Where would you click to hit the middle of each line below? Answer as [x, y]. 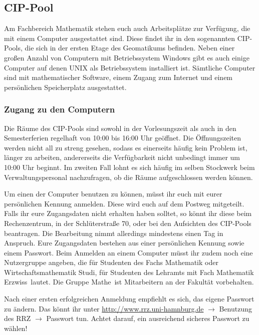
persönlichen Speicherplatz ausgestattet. [65, 87]
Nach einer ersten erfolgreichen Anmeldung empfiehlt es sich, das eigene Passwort [129, 299]
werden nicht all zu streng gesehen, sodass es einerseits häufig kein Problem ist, [126, 147]
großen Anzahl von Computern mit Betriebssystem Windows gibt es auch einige [127, 57]
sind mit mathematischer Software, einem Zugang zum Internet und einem [118, 77]
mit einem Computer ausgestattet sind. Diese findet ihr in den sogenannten [120, 38]
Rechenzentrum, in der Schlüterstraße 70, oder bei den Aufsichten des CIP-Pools [128, 223]
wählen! [16, 328]
